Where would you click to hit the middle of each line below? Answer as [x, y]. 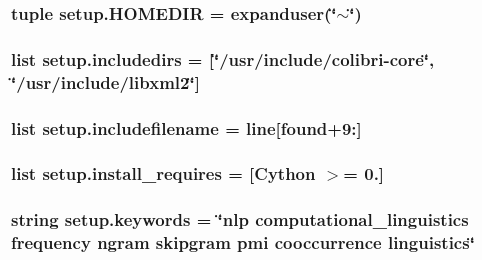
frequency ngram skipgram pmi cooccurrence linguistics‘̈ [243, 242]
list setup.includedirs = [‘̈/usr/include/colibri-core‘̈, [223, 58]
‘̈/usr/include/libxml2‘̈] [105, 81]
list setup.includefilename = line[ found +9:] [186, 127]
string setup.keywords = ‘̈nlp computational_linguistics [240, 219]
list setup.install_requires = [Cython [163, 173]
